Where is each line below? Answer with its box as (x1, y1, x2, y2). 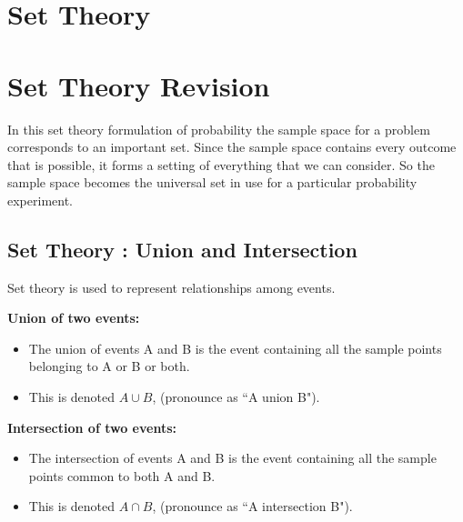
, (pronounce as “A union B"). (152, 387, 320, 407)
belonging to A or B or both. (28, 356, 190, 376)
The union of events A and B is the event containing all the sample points (28, 338, 442, 357)
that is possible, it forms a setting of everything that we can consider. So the (7, 155, 435, 174)
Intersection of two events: (7, 417, 176, 437)
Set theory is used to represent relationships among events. (7, 277, 336, 296)
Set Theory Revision (7, 66, 270, 104)
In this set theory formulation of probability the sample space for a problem (7, 119, 430, 138)
